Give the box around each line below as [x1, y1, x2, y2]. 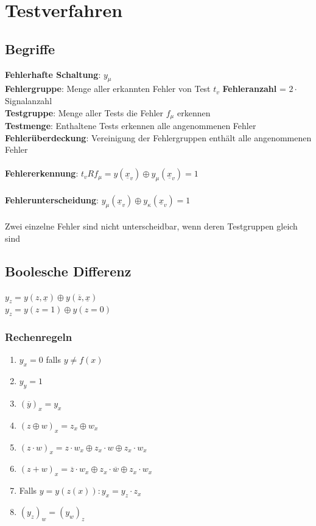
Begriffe [5, 39, 55, 58]
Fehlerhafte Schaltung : [5, 68, 101, 80]
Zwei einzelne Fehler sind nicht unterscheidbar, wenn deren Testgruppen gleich [5, 220, 298, 233]
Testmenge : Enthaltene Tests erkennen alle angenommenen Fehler [5, 119, 256, 132]
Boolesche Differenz [5, 261, 132, 280]
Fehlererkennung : [5, 167, 79, 180]
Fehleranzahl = [222, 82, 286, 95]
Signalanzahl [5, 94, 52, 107]
